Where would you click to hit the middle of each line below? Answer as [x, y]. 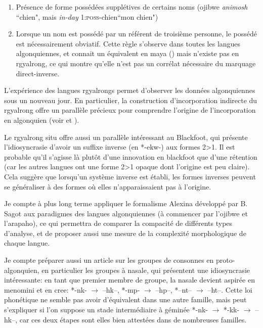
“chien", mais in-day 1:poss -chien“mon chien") [87, 16]
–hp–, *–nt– [174, 289]
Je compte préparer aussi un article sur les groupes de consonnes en [109, 260]
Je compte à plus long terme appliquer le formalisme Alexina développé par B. [126, 203]
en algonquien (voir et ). [42, 120]
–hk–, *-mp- [121, 289]
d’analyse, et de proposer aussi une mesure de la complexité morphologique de [125, 233]
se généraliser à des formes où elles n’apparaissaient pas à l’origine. [108, 186]
